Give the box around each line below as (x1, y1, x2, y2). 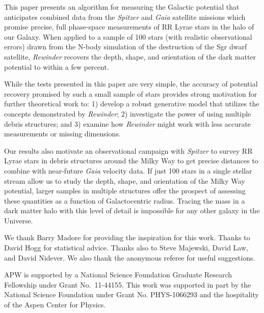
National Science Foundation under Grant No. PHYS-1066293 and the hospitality (4, 289, 259, 300)
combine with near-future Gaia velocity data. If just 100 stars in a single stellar (4, 165, 252, 176)
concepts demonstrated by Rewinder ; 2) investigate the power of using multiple (4, 108, 251, 119)
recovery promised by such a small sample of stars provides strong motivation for (4, 88, 257, 99)
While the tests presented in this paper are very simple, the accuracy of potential (4, 78, 258, 89)
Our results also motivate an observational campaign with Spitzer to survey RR (4, 145, 253, 156)
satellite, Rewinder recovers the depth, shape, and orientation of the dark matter (4, 51, 256, 62)
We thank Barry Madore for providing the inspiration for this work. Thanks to (4, 232, 250, 243)
